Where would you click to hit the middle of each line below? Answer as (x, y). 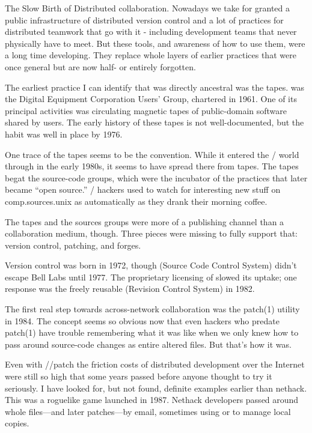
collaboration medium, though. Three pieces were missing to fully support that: (151, 233)
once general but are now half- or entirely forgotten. (100, 66)
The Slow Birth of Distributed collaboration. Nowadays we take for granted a (148, 8)
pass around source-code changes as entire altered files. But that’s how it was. (148, 344)
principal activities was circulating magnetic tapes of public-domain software (146, 110)
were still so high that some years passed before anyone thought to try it (139, 376)
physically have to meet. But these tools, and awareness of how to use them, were (155, 43)
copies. (17, 423)
